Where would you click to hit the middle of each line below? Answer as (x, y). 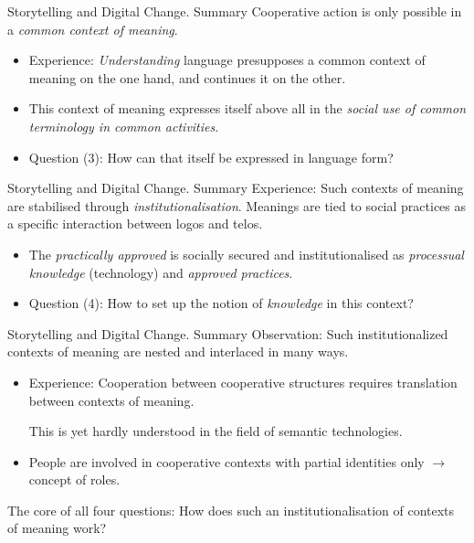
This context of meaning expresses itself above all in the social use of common (248, 108)
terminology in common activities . (124, 126)
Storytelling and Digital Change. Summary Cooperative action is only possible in (235, 11)
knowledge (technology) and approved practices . (161, 272)
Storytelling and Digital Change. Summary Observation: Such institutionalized (228, 333)
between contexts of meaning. (111, 400)
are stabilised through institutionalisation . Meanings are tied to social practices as (237, 205)
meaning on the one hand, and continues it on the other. (187, 77)
